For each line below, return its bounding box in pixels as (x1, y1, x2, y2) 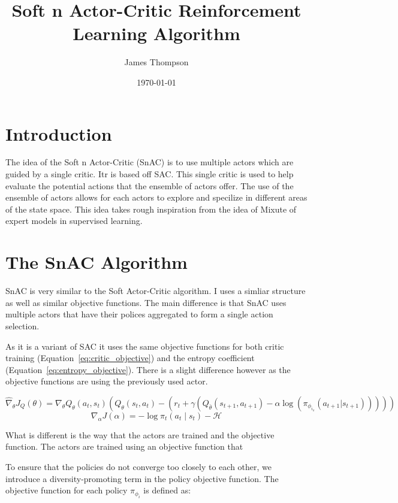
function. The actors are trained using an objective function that (5, 440, 243, 453)
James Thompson (124, 56, 189, 68)
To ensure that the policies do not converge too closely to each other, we (5, 460, 272, 473)
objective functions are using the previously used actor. (5, 375, 208, 387)
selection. (5, 319, 40, 332)
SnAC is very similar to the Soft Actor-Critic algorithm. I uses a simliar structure (5, 284, 306, 297)
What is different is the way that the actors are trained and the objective (5, 428, 275, 441)
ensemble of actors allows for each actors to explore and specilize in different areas (5, 191, 307, 204)
